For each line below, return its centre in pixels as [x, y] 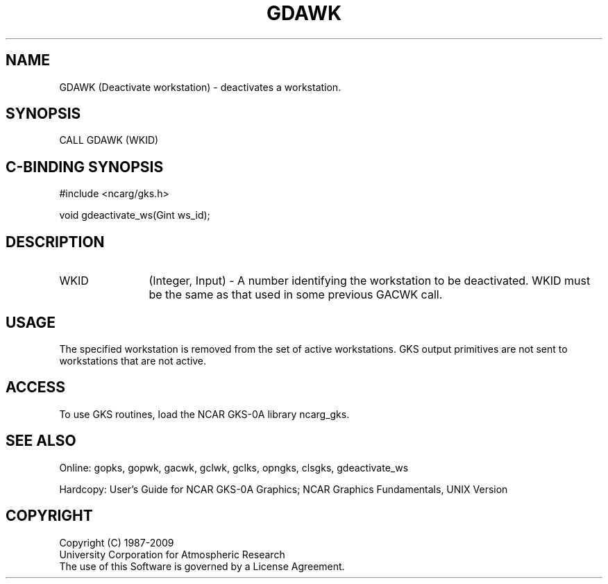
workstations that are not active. [133, 360]
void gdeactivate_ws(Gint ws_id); [135, 215]
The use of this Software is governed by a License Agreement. [202, 566]
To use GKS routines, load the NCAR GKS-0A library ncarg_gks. [204, 414]
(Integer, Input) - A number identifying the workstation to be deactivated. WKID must [370, 281]
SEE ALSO [41, 441]
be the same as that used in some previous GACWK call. [296, 295]
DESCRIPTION [55, 242]
